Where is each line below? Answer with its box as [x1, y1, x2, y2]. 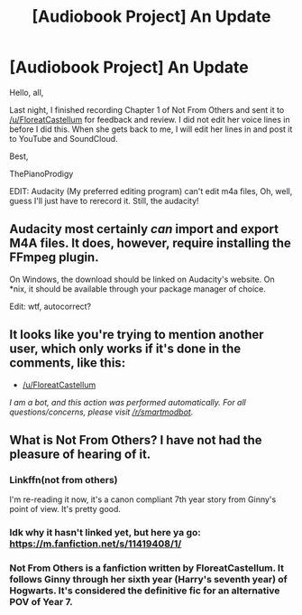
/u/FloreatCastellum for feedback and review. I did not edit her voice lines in [9, 114, 290, 125]
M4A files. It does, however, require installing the [9, 236, 291, 251]
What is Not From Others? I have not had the [9, 432, 263, 448]
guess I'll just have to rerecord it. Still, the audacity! [9, 195, 200, 206]
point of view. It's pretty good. [9, 504, 122, 515]
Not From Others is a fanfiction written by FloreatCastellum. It [9, 562, 284, 574]
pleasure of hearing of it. [9, 446, 151, 461]
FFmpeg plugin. [9, 250, 99, 266]
